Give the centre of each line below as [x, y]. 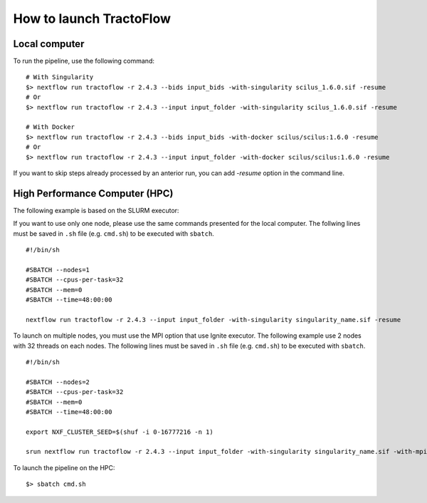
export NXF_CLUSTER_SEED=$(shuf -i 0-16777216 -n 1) [120, 432]
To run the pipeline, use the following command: [84, 61]
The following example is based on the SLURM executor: [96, 210]
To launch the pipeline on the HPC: [64, 467]
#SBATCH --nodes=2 [58, 382]
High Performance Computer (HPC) [93, 193]
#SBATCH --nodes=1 [58, 270]
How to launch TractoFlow [92, 19]
